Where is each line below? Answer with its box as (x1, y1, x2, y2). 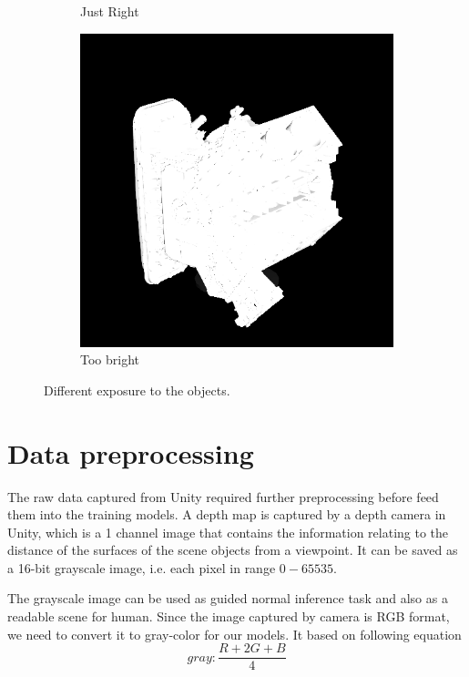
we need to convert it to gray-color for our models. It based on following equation (7, 624, 462, 643)
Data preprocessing (7, 434, 254, 471)
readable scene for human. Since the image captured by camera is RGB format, (7, 607, 450, 626)
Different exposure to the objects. (44, 380, 230, 399)
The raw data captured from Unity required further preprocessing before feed (7, 487, 439, 506)
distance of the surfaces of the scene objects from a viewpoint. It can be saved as (7, 540, 458, 559)
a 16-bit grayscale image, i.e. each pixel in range (7, 558, 276, 577)
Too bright (80, 350, 140, 369)
